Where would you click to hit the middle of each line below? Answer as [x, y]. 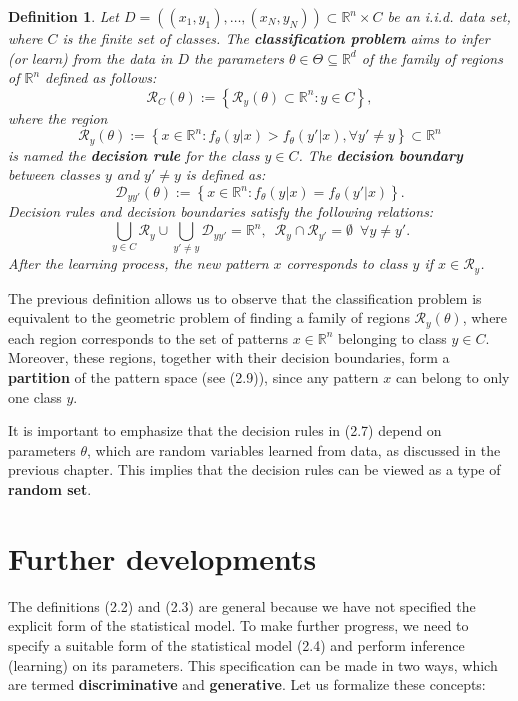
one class [35, 396]
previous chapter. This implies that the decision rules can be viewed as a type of [254, 469]
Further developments [162, 557]
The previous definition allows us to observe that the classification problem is [245, 297]
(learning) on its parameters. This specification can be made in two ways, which [253, 664]
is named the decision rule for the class [134, 154]
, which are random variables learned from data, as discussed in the [294, 449]
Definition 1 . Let [63, 16]
